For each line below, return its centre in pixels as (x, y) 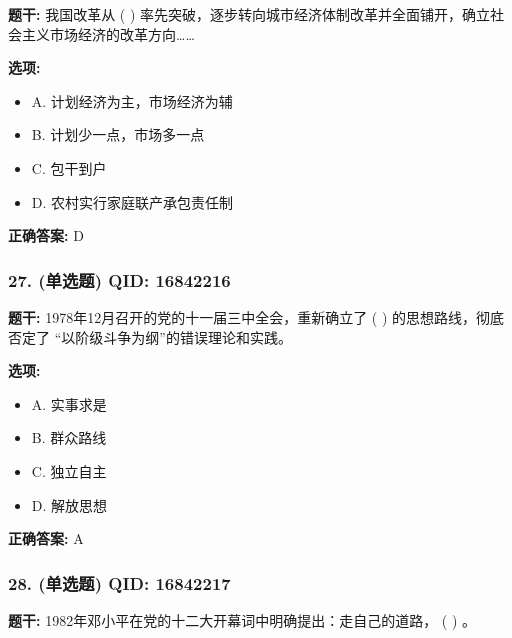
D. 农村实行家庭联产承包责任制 (132, 201)
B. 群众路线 (69, 437)
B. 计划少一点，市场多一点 (118, 134)
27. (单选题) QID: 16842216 (119, 279)
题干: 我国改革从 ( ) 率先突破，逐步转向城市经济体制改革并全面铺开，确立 (249, 14)
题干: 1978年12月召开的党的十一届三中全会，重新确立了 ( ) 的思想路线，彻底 (256, 316)
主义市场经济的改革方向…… (108, 33)
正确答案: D (46, 235)
